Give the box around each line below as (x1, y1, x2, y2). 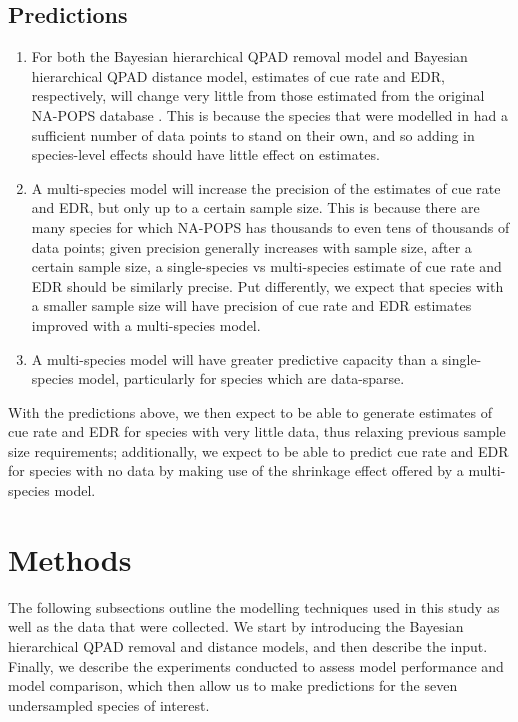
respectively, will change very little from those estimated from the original (31, 85, 485, 106)
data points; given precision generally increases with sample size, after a (31, 236, 472, 257)
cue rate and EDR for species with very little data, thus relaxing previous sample (8, 421, 506, 442)
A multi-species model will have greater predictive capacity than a (31, 348, 438, 369)
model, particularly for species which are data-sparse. (78, 368, 405, 389)
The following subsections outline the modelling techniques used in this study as (8, 596, 500, 617)
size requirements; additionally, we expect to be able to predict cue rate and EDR (8, 440, 509, 461)
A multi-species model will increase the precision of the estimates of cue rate (31, 177, 501, 198)
